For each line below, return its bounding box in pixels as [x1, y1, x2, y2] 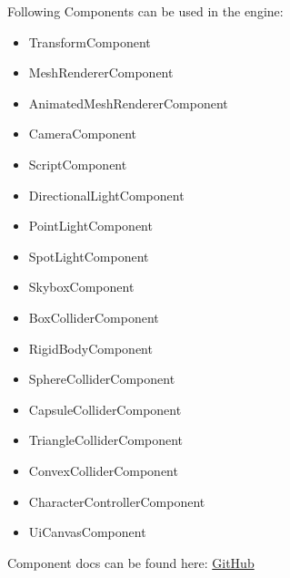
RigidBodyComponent [28, 338, 153, 357]
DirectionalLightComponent [28, 185, 185, 204]
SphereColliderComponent [28, 369, 175, 388]
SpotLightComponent [28, 246, 149, 265]
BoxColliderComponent [28, 307, 159, 326]
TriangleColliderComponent [28, 430, 184, 449]
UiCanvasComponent [28, 522, 146, 542]
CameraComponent [28, 124, 137, 143]
